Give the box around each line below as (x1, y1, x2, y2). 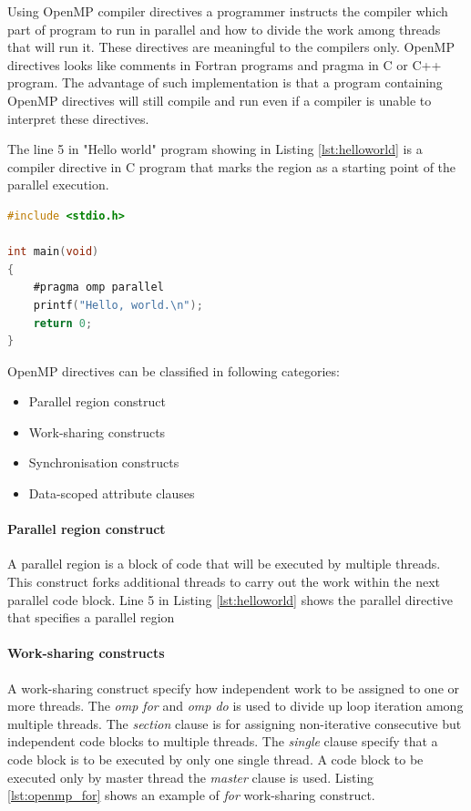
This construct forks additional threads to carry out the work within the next (7, 572, 441, 591)
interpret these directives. (7, 108, 149, 128)
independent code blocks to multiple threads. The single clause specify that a (7, 732, 438, 751)
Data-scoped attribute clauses (28, 484, 195, 503)
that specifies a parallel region (7, 608, 175, 627)
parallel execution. (7, 175, 109, 194)
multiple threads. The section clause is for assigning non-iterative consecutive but (7, 713, 462, 733)
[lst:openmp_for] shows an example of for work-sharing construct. (7, 785, 375, 805)
